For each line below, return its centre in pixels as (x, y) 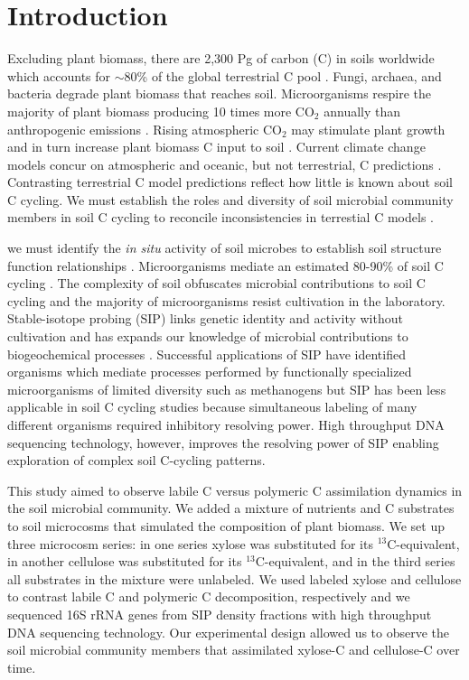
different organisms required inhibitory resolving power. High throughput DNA (226, 424)
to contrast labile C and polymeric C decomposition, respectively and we (209, 596)
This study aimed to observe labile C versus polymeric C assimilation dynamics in (235, 490)
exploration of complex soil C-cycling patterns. (136, 460)
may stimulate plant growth (368, 129)
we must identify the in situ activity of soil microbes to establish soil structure (225, 248)
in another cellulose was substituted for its (125, 561)
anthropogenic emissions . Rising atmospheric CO (145, 129)
